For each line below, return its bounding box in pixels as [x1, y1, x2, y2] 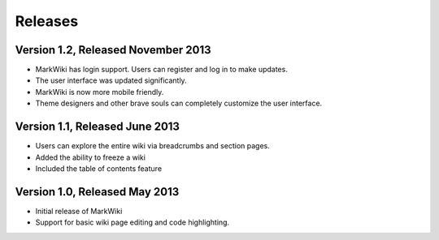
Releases [15, 12, 79, 30]
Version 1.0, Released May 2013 [15, 185, 180, 199]
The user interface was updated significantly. [35, 75, 187, 85]
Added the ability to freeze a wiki [35, 152, 146, 162]
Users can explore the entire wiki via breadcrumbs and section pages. [35, 141, 270, 151]
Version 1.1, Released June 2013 [15, 120, 180, 134]
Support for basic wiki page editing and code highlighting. [35, 217, 230, 227]
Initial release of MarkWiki [35, 206, 123, 216]
